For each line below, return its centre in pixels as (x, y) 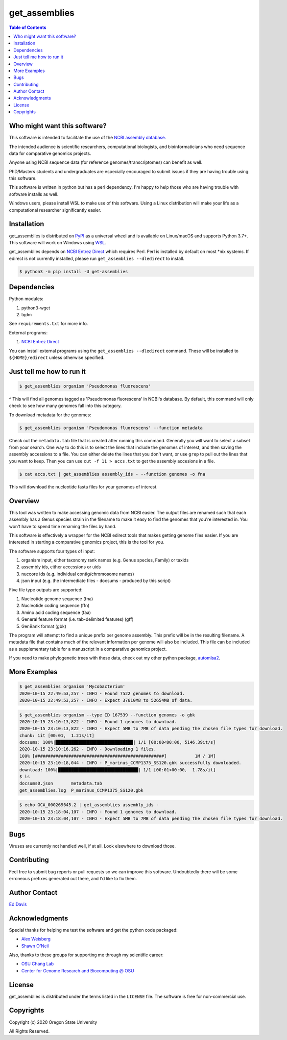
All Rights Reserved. (29, 1031)
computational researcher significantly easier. (55, 210)
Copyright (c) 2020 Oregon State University (53, 1022)
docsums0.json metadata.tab (61, 784)
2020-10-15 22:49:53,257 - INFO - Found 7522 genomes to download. (102, 693)
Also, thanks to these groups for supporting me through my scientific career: (86, 955)
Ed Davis (18, 904)
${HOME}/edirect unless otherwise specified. (57, 357)
